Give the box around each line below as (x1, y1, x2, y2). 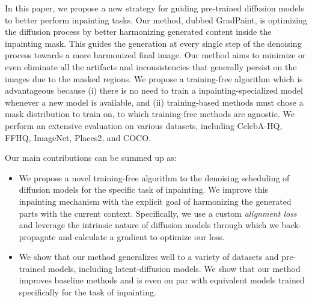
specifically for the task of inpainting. (19, 286, 156, 298)
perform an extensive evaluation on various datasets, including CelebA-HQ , (5, 119, 283, 131)
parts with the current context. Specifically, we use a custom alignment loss (19, 207, 297, 219)
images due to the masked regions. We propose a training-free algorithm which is (5, 72, 303, 85)
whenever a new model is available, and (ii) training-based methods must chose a (5, 95, 304, 108)
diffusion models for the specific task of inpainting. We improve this (19, 183, 269, 196)
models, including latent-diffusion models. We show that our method (48, 262, 301, 274)
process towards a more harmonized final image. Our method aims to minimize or (5, 49, 306, 61)
